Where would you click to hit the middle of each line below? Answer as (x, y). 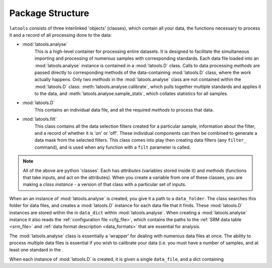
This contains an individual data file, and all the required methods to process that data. (124, 110)
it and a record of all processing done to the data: (60, 35)
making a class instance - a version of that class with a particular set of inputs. (105, 185)
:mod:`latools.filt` (40, 119)
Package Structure (49, 13)
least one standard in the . (36, 250)
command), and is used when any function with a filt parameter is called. (113, 147)
